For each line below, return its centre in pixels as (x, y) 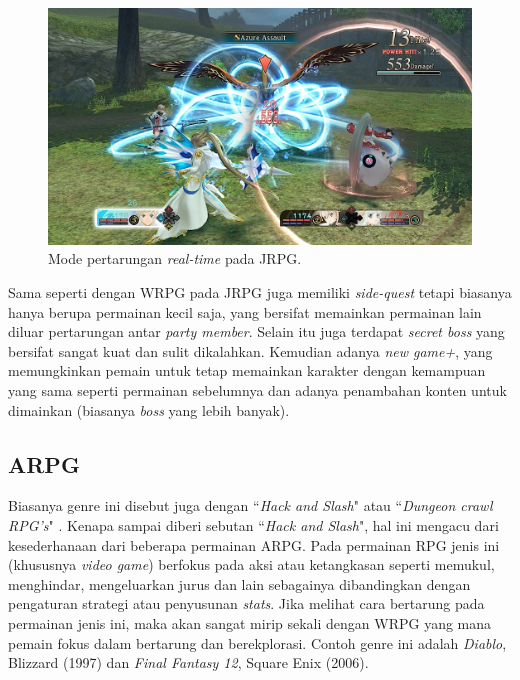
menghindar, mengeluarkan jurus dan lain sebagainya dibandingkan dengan (239, 583)
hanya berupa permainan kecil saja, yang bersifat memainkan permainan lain (245, 311)
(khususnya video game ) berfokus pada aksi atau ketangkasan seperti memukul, (251, 564)
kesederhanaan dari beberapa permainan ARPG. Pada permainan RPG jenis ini (254, 544)
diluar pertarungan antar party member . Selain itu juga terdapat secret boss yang (256, 331)
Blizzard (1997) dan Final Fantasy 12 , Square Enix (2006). (188, 662)
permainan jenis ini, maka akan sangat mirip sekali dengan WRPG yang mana (250, 622)
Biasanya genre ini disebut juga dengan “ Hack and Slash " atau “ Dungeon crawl (250, 505)
